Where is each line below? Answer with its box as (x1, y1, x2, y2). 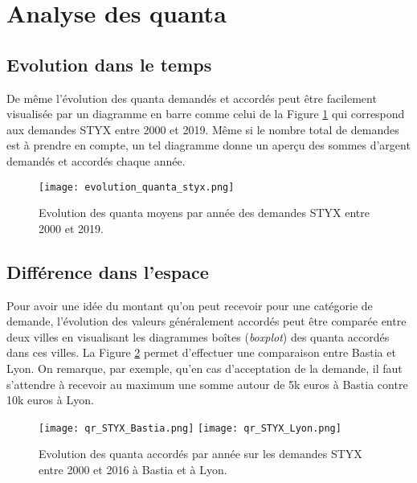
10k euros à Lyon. (6, 391, 94, 408)
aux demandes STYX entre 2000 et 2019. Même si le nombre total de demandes (6, 121, 399, 137)
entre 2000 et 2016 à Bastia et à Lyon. (39, 461, 227, 477)
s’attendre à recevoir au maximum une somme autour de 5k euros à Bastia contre (6, 375, 408, 392)
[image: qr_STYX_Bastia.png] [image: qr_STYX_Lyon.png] (39, 422, 341, 434)
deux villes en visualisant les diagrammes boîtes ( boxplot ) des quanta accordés (6, 328, 390, 345)
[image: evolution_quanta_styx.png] (39, 181, 235, 193)
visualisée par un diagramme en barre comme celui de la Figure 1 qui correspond (6, 105, 405, 122)
